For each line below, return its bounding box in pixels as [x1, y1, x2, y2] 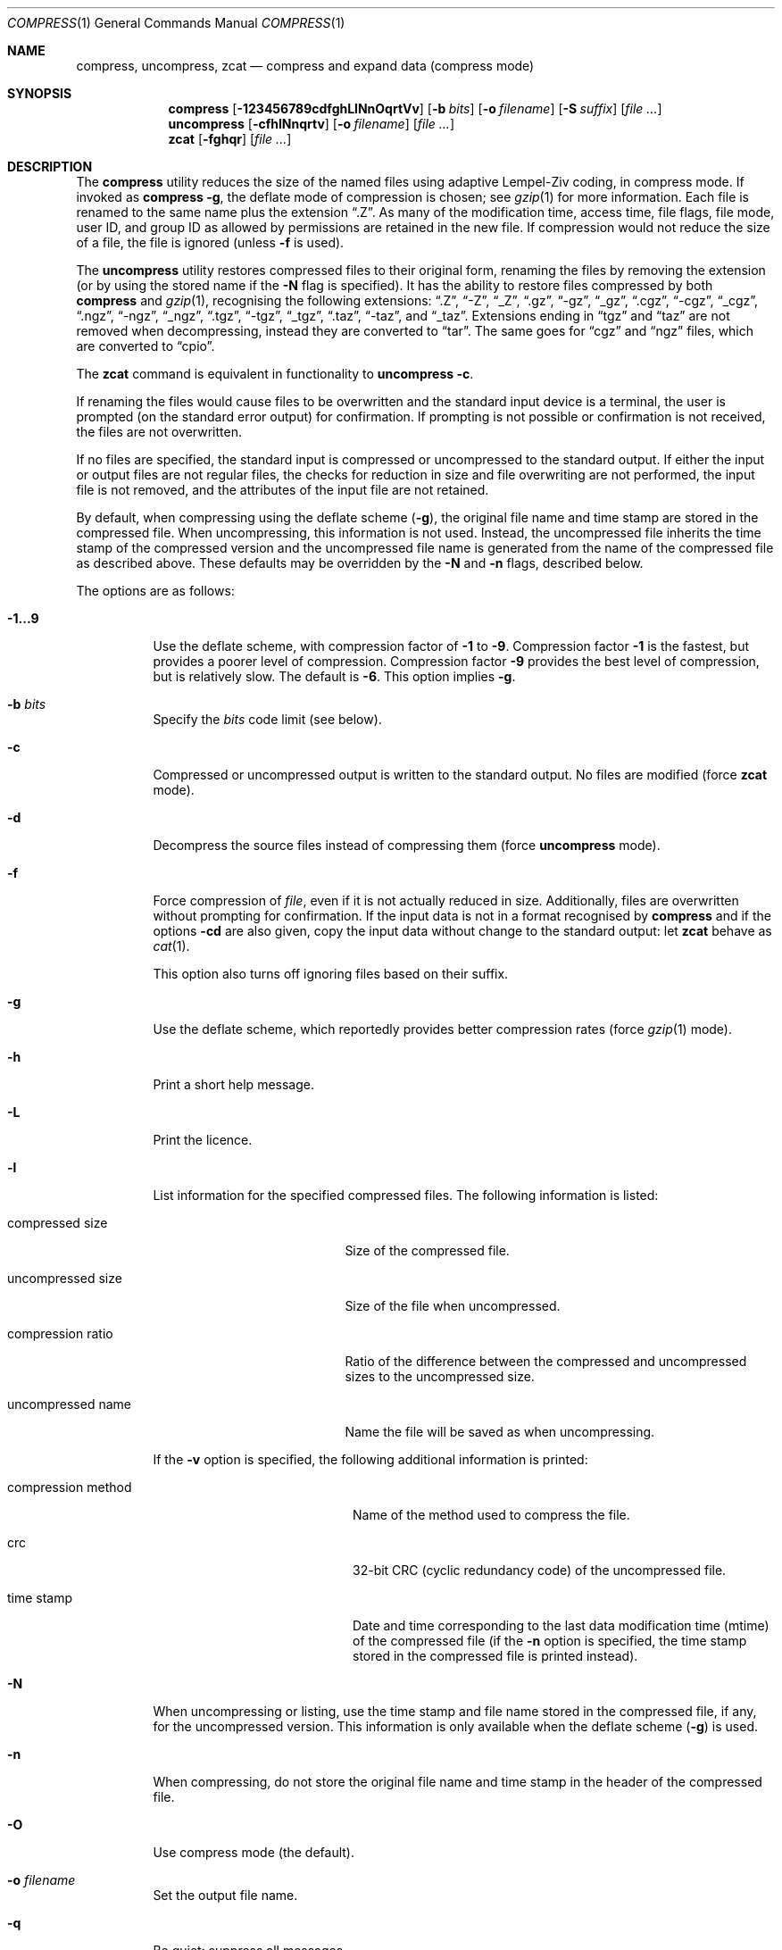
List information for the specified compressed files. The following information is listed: [153, 1187, 659, 1203]
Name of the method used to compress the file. [353, 1507, 630, 1522]
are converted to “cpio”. [76, 338, 215, 354]
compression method [7, 1479, 132, 1495]
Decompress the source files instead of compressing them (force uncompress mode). [153, 837, 661, 853]
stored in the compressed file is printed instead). [353, 1648, 638, 1663]
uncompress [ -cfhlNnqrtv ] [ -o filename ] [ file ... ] [168, 116, 455, 131]
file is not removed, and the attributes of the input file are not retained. [76, 482, 489, 497]
